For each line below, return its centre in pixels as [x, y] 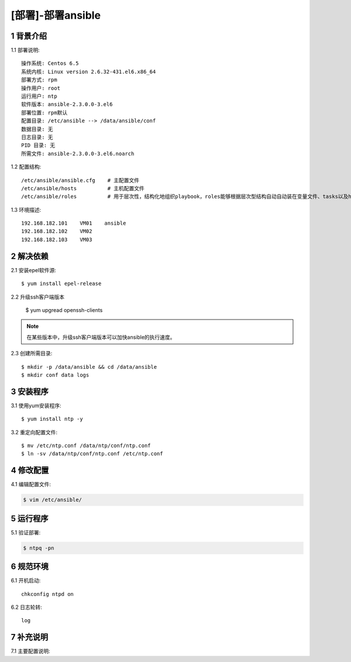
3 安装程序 [30, 391]
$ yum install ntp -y [52, 419]
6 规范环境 [30, 567]
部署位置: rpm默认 [44, 112]
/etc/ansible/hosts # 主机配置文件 [83, 188]
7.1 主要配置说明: [30, 651]
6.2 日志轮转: [26, 607]
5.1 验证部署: [26, 532]
